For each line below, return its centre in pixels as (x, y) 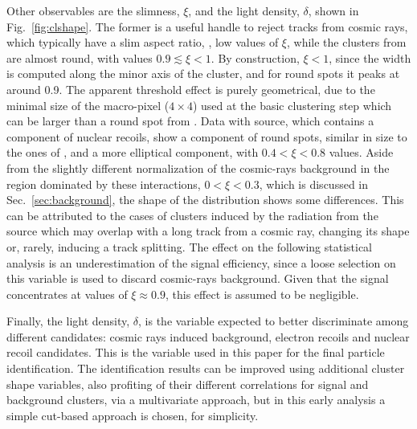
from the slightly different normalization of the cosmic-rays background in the (198, 168)
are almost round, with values (80, 57)
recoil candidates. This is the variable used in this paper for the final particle (196, 352)
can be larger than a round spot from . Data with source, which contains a (190, 121)
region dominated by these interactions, (104, 184)
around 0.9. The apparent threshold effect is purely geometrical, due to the (191, 89)
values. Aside (361, 152)
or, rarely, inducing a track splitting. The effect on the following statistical (190, 246)
